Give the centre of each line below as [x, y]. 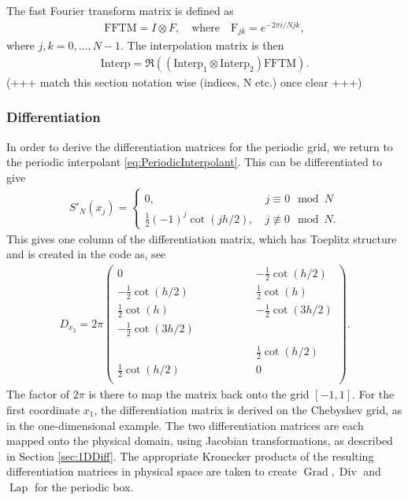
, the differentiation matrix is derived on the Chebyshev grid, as [248, 409]
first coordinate [43, 409]
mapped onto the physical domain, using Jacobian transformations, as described [200, 441]
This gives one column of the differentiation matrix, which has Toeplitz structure [202, 238]
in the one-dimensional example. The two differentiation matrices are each [185, 425]
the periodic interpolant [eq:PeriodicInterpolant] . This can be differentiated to [194, 162]
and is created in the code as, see [86, 254]
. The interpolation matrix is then [202, 45]
